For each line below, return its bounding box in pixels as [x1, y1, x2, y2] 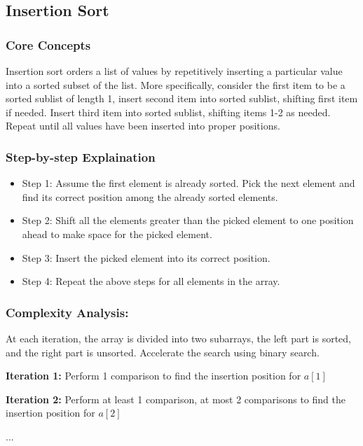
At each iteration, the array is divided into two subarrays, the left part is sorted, [6, 330, 351, 345]
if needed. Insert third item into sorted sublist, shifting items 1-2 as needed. [6, 104, 331, 119]
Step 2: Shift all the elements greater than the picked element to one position [22, 213, 354, 228]
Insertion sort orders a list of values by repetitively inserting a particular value [6, 64, 343, 78]
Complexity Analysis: [6, 303, 129, 321]
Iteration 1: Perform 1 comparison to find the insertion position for [6, 368, 301, 383]
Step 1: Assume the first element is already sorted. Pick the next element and [22, 176, 355, 190]
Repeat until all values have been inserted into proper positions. [6, 118, 280, 133]
